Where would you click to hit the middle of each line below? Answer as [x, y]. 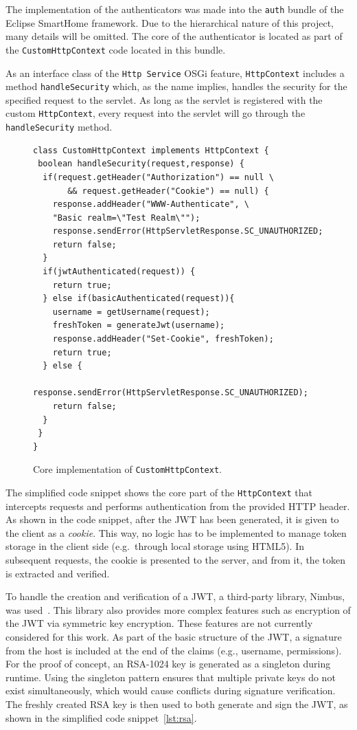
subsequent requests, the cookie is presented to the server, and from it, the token [175, 560]
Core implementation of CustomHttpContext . [127, 469]
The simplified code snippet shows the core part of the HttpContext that [159, 493]
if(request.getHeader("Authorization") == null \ [158, 177]
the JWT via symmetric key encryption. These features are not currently [159, 623]
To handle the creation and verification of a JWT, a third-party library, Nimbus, [175, 596]
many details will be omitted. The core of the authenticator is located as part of [174, 36]
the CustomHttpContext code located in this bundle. [116, 49]
